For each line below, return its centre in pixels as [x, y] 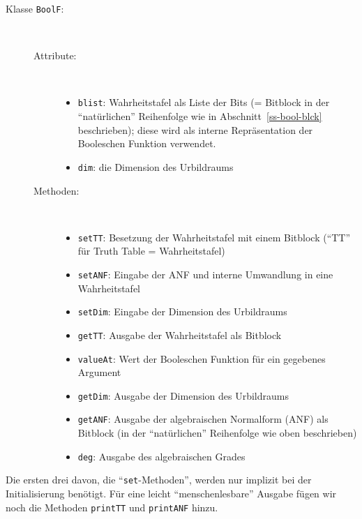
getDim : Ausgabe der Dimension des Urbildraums [183, 395]
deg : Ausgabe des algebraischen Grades [161, 456]
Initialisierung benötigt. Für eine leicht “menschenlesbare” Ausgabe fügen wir [171, 493]
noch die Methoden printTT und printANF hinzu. [112, 507]
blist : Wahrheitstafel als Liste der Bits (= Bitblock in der [204, 102]
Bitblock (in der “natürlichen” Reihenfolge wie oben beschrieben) [217, 433]
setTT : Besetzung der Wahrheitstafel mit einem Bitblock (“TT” [214, 237]
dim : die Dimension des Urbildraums [156, 166]
